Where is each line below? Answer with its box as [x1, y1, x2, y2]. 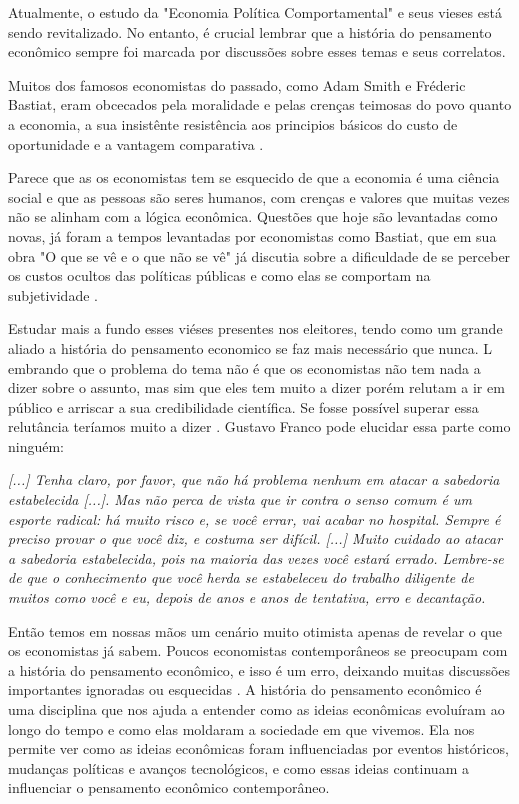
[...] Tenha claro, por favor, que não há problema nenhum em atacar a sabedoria [8, 469, 500, 490]
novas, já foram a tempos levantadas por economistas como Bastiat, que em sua [8, 225, 497, 246]
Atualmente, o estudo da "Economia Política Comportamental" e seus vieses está [8, 2, 502, 22]
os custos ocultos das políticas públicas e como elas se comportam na [8, 265, 431, 286]
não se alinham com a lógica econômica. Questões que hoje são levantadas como [8, 206, 498, 227]
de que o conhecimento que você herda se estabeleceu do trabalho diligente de [8, 567, 474, 588]
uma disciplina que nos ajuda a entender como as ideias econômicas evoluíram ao [8, 699, 505, 719]
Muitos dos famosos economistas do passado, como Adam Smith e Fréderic [8, 74, 466, 95]
